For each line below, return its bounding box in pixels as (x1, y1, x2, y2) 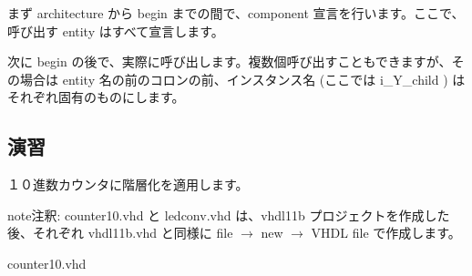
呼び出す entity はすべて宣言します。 (7, 21, 224, 40)
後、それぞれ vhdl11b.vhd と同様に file (7, 223, 233, 242)
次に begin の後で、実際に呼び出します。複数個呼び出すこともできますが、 (7, 52, 452, 71)
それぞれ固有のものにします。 (7, 87, 185, 107)
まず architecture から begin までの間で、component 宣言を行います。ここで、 (7, 4, 465, 22)
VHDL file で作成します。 (311, 223, 461, 242)
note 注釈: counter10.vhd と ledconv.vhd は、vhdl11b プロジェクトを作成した (7, 205, 450, 224)
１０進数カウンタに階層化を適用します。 (7, 175, 249, 194)
